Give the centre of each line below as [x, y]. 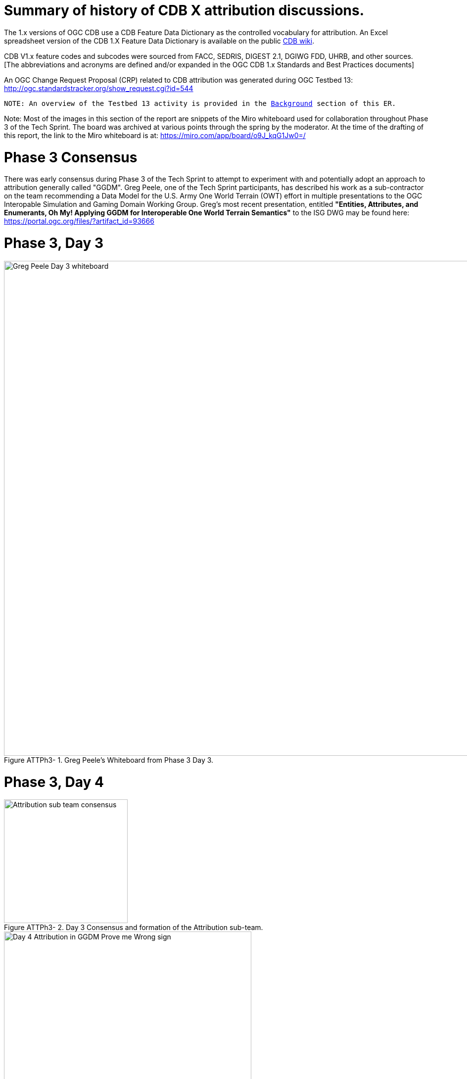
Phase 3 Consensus [71, 157]
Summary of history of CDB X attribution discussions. [184, 10]
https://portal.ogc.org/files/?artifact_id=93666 [79, 221]
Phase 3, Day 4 [54, 782]
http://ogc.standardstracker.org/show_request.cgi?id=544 [99, 88]
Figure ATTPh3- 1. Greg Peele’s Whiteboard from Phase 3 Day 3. [109, 760]
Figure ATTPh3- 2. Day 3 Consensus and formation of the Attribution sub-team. [134, 928]
